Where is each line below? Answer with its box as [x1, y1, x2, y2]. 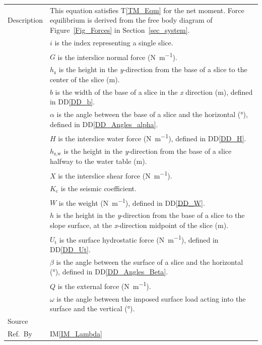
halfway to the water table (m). [49, 156, 147, 166]
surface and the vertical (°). [49, 303, 135, 314]
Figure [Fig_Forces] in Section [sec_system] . [49, 24, 190, 35]
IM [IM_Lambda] [49, 328, 102, 338]
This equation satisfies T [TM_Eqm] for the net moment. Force [49, 5, 244, 15]
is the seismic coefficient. [60, 183, 137, 193]
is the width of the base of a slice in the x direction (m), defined [55, 86, 253, 97]
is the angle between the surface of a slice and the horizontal [56, 256, 243, 267]
